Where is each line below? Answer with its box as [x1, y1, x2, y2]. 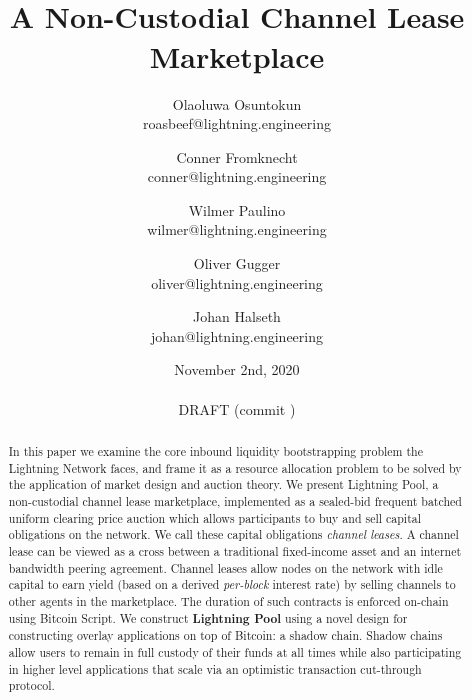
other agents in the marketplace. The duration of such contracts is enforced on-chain [8, 592, 449, 609]
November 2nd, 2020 [174, 359, 300, 380]
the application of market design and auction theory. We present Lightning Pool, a [8, 476, 439, 493]
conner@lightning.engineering [147, 166, 327, 187]
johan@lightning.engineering [151, 325, 323, 346]
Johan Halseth [193, 306, 281, 327]
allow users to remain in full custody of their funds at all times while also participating [8, 643, 462, 660]
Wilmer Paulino [188, 199, 286, 220]
